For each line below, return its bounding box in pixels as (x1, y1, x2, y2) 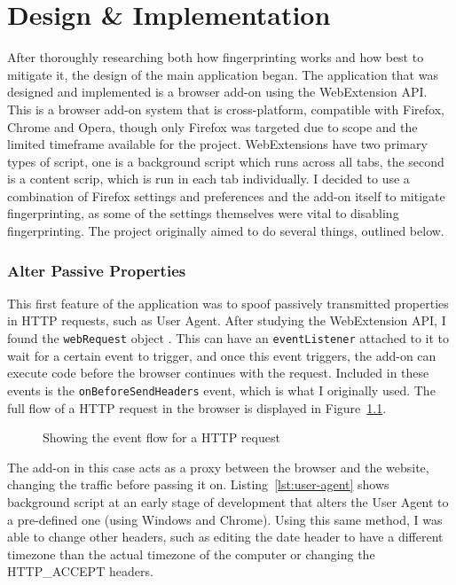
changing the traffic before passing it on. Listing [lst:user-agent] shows (7, 475, 389, 494)
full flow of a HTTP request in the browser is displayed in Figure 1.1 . (7, 398, 387, 417)
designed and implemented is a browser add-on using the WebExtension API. (7, 82, 428, 101)
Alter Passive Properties (7, 259, 186, 281)
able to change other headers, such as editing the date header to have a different (7, 527, 444, 546)
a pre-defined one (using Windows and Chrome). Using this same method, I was (7, 510, 443, 528)
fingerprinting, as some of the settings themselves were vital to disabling (7, 204, 399, 222)
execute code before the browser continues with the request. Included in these (7, 363, 429, 382)
